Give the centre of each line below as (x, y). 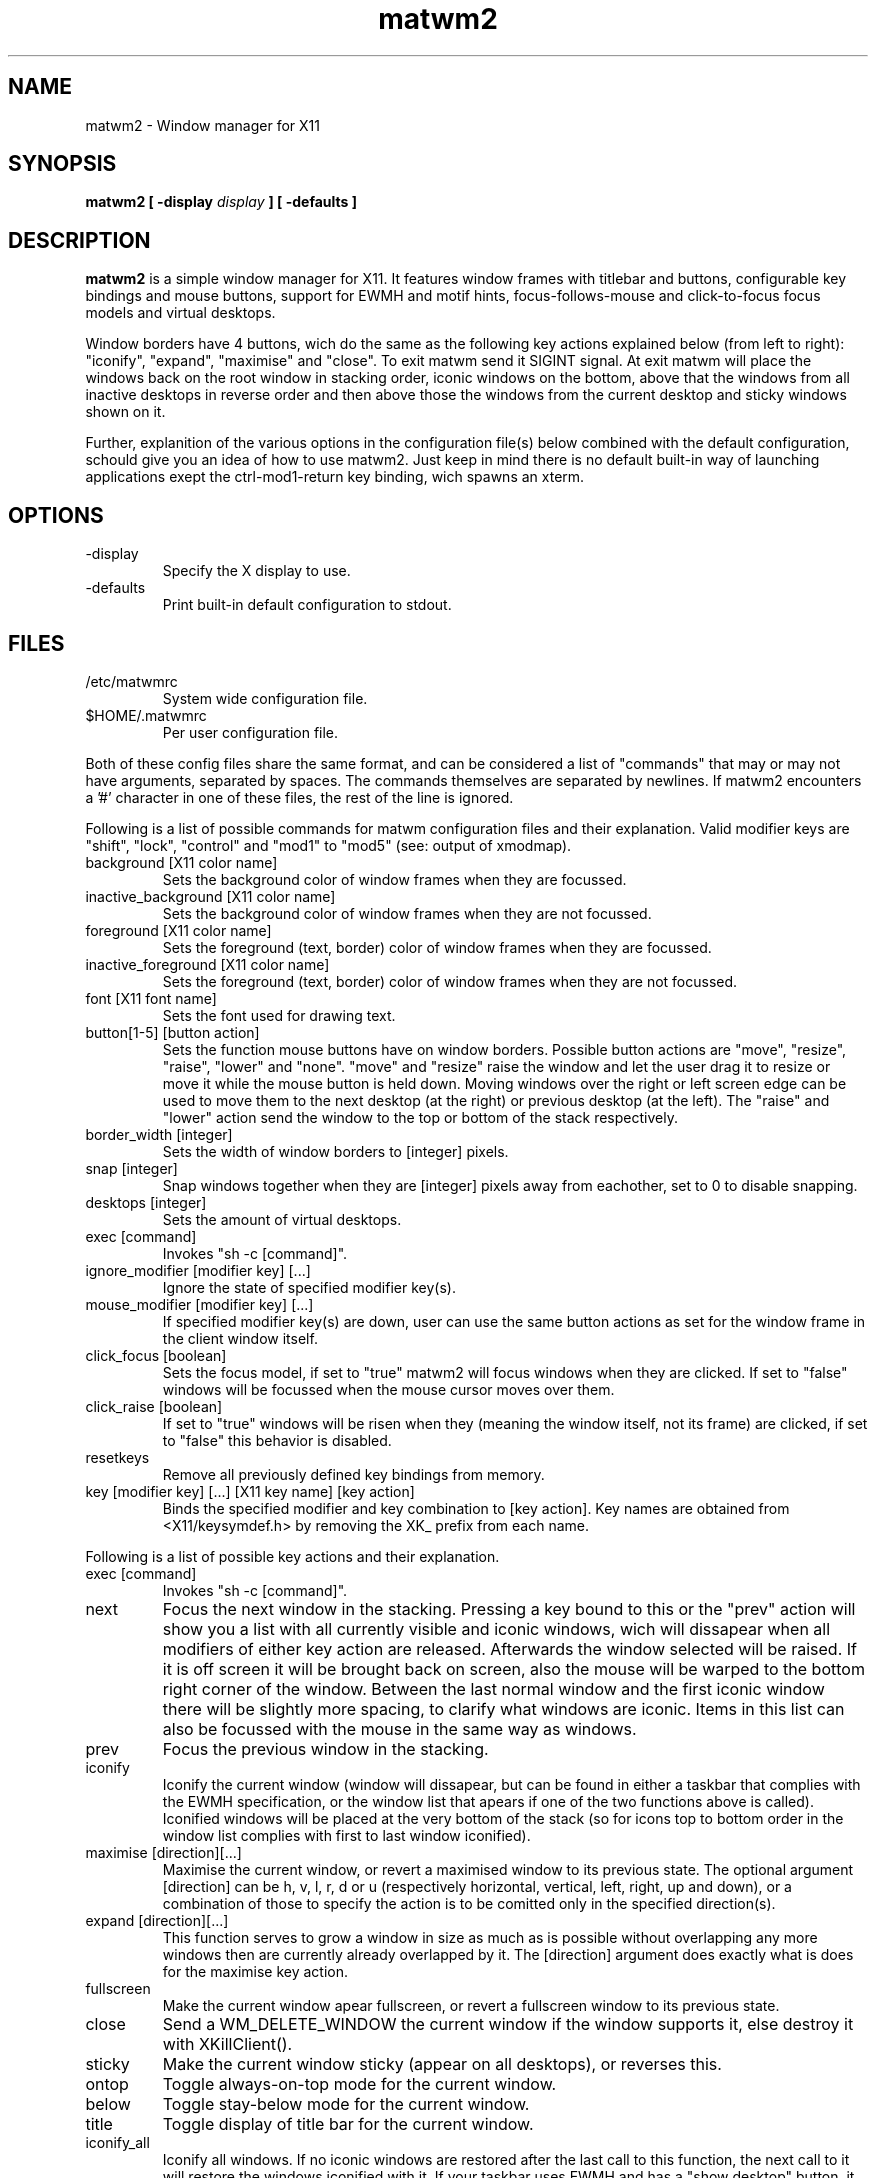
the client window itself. (240, 1338)
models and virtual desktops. (180, 313)
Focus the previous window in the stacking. (325, 1748)
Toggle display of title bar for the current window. (348, 2123)
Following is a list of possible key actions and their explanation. (292, 1556)
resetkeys (117, 1457)
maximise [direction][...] (163, 1852)
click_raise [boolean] (154, 1406)
